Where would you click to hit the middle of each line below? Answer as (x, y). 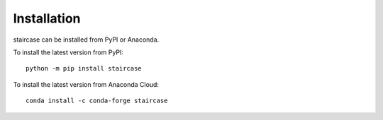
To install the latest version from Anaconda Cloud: (86, 84)
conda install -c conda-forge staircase (97, 101)
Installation (47, 18)
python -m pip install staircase (84, 68)
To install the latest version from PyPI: (68, 52)
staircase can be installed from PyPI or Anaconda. (86, 40)
